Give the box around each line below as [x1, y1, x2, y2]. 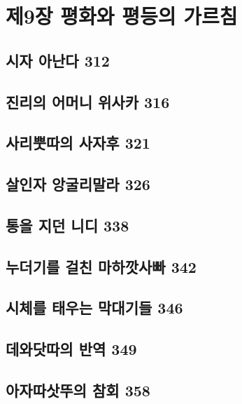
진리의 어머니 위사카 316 [6, 90, 170, 112]
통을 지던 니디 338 [6, 214, 129, 236]
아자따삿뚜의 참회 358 [6, 379, 150, 401]
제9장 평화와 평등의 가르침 [6, 1, 238, 30]
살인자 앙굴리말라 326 [6, 173, 150, 195]
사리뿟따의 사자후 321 [6, 132, 150, 154]
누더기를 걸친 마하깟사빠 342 [6, 255, 197, 277]
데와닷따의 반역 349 [6, 338, 137, 360]
